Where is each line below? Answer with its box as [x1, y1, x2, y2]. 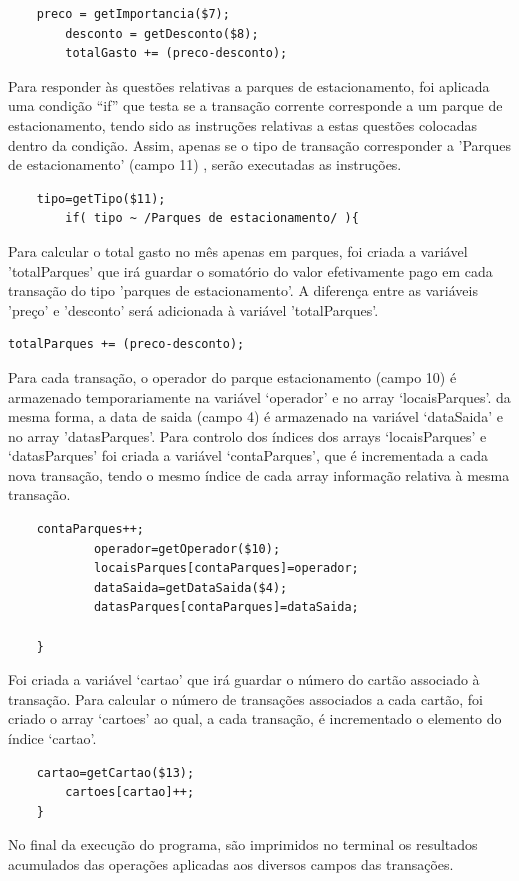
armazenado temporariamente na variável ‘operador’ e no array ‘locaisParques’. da [8, 386, 511, 407]
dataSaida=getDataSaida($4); [93, 580, 288, 595]
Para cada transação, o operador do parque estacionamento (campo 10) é [8, 366, 457, 387]
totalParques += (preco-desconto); [8, 337, 245, 352]
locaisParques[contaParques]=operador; [93, 561, 359, 576]
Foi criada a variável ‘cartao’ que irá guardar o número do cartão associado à [8, 669, 480, 690]
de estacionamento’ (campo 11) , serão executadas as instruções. [8, 154, 402, 175]
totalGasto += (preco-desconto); [65, 46, 288, 61]
